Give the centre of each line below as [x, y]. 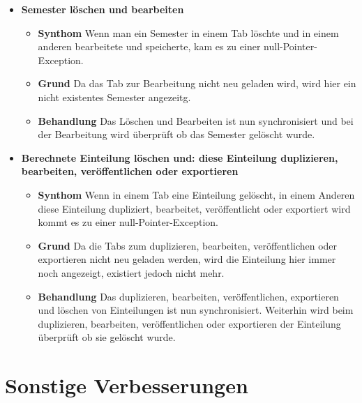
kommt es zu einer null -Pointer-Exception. [128, 222]
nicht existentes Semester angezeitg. [114, 97]
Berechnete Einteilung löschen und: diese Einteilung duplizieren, [180, 157]
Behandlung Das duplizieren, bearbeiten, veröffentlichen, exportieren [188, 296]
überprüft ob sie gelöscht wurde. [107, 337]
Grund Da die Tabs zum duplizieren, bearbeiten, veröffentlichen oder [188, 245]
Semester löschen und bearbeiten [103, 9]
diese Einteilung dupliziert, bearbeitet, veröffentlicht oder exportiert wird [194, 208]
